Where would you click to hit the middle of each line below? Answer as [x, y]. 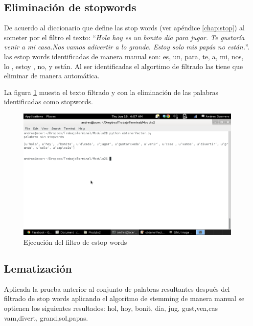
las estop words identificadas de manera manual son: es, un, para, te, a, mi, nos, [124, 56]
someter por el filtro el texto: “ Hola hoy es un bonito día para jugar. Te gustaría [124, 37]
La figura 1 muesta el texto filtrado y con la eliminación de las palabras [111, 92]
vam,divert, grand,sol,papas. [46, 317]
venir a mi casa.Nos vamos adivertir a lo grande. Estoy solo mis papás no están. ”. [127, 47]
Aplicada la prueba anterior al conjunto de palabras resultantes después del [117, 289]
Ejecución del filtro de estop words [75, 242]
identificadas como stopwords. [48, 102]
